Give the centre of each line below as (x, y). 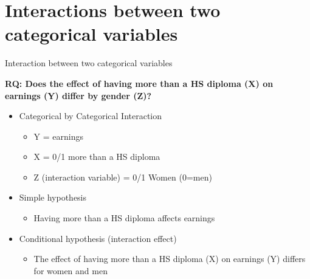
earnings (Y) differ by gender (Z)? (78, 95)
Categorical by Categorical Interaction (91, 116)
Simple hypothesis (53, 197)
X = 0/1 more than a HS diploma (97, 157)
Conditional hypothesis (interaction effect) (98, 238)
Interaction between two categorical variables (89, 63)
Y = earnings (58, 136)
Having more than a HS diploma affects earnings (124, 218)
